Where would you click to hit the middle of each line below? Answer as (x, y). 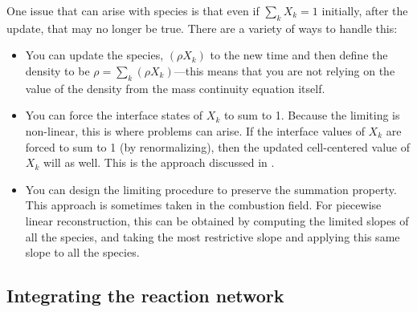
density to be (57, 70)
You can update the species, (94, 55)
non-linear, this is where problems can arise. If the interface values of (195, 130)
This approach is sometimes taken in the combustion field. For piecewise (203, 205)
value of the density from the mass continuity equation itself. (175, 88)
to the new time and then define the (299, 55)
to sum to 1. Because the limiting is (312, 115)
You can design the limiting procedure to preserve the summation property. (211, 189)
